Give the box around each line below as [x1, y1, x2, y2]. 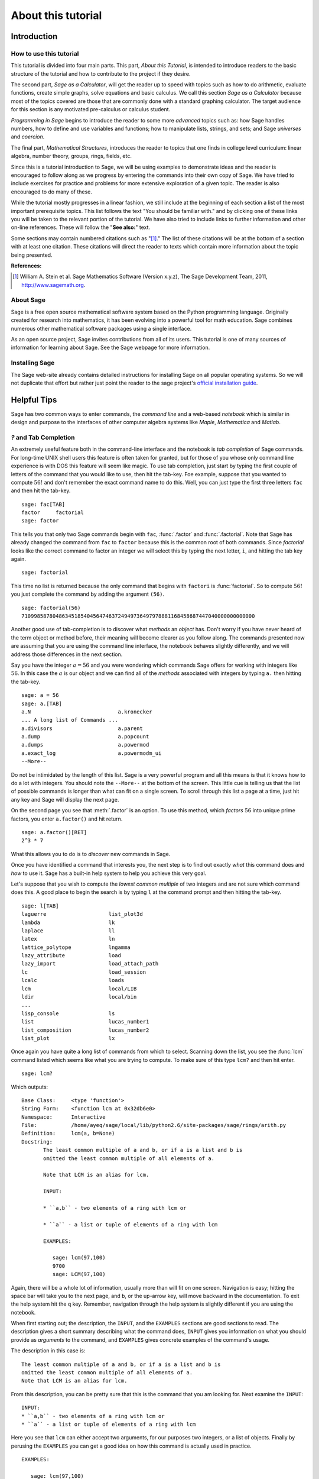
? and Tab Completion [11, 433, 75, 441]
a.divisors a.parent [21, 725, 143, 732]
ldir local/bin [21, 994, 137, 1000]
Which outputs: [11, 1083, 48, 1090]
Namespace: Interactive [21, 1113, 106, 1120]
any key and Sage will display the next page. [11, 796, 119, 803]
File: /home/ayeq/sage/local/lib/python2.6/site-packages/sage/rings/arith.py [21, 1122, 287, 1129]
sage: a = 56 [21, 692, 59, 699]
